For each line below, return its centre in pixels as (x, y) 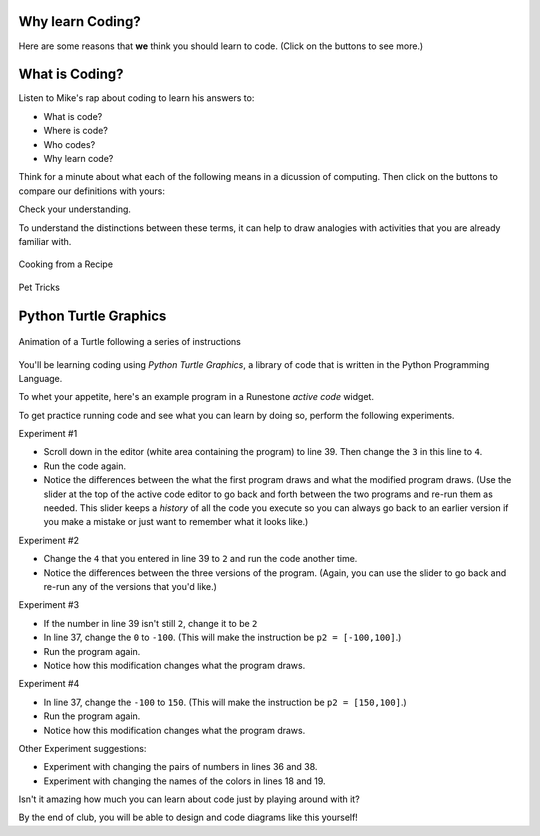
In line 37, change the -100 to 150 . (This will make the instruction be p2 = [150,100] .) (225, 702)
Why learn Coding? (79, 21)
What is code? (73, 116)
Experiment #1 (48, 434)
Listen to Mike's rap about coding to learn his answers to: (136, 98)
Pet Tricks (39, 287)
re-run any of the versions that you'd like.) (130, 586)
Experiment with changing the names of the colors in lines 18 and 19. (184, 781)
